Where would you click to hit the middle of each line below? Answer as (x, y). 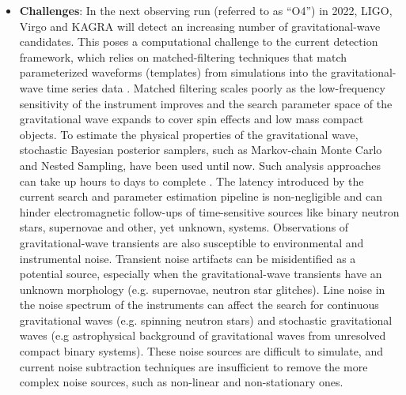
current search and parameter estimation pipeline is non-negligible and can (201, 196)
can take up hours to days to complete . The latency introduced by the (192, 181)
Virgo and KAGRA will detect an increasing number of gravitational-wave (200, 26)
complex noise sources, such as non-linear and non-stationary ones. (181, 382)
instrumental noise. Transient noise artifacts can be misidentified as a (188, 258)
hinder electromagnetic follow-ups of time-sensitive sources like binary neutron (209, 211)
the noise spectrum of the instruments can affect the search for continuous (199, 305)
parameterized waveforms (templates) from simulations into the (173, 72)
